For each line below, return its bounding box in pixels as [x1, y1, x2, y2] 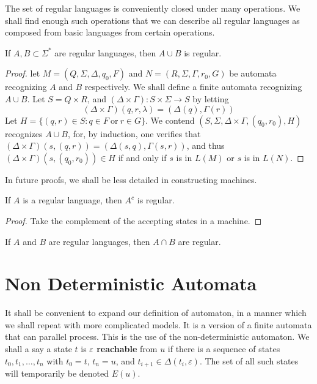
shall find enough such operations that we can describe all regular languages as [5, 13, 300, 26]
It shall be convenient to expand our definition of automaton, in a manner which [5, 306, 307, 319]
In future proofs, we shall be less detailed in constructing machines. [5, 173, 257, 186]
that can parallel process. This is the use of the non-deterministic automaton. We [5, 330, 310, 343]
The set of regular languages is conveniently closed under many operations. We [5, 2, 301, 14]
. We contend [145, 113, 195, 126]
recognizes [5, 127, 43, 140]
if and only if [118, 151, 167, 164]
